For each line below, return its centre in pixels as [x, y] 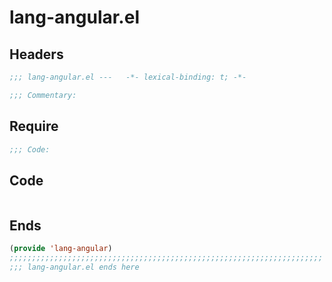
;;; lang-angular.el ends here [74, 267]
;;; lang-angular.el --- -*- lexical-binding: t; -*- [128, 77]
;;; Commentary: [43, 95]
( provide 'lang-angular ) [61, 249]
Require [34, 126]
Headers [36, 54]
